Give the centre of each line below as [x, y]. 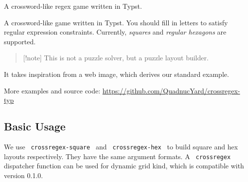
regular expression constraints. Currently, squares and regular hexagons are [115, 32]
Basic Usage [35, 126]
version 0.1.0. [24, 175]
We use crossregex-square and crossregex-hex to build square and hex [121, 146]
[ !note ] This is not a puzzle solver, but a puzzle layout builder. [116, 58]
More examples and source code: [52, 90]
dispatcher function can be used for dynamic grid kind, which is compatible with [124, 166]
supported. [20, 41]
